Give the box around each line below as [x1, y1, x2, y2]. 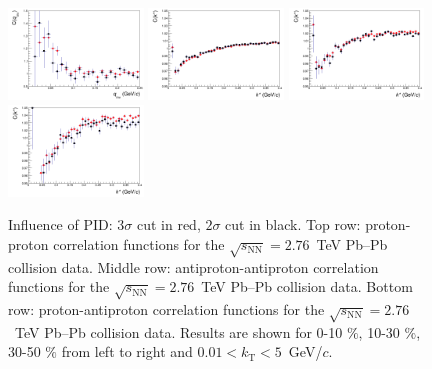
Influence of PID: [8, 214, 113, 235]
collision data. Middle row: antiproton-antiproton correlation [8, 256, 379, 277]
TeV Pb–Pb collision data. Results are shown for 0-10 [14, 321, 343, 342]
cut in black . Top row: [225, 214, 361, 235]
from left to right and [61, 341, 193, 362]
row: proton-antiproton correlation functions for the [8, 298, 325, 319]
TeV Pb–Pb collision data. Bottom [201, 276, 413, 297]
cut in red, [136, 214, 201, 235]
